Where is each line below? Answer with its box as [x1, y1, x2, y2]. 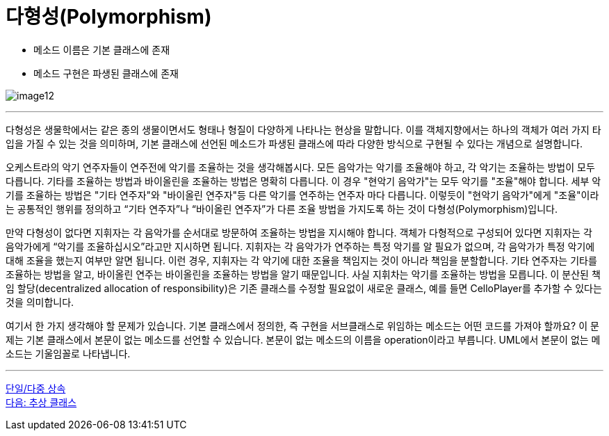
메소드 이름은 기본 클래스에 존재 [33, 43, 170, 56]
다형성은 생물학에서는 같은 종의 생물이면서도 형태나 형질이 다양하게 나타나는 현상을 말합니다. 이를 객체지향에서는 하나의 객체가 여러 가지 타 [6, 123, 601, 136]
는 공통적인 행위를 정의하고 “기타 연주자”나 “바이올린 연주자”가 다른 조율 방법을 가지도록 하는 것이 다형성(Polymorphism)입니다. [6, 202, 558, 215]
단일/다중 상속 [6, 382, 66, 394]
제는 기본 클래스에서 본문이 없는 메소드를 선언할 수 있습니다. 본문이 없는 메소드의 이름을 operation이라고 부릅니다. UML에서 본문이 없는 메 [6, 333, 601, 346]
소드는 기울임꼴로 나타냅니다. [6, 347, 131, 360]
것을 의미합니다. [6, 296, 74, 308]
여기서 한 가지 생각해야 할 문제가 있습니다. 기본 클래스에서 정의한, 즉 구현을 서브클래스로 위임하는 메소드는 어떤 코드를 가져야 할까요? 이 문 [6, 319, 599, 332]
